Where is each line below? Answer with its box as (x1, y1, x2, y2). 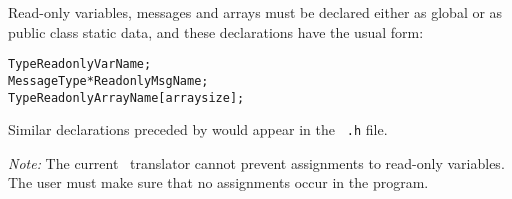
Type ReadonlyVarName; (8, 57, 152, 72)
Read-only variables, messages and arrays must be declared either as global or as (8, 2, 503, 22)
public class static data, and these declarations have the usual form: (8, 21, 424, 42)
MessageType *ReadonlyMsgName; (8, 73, 209, 88)
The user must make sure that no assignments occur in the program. (8, 172, 429, 193)
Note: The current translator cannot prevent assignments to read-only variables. (8, 152, 505, 173)
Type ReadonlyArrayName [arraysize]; (8, 90, 245, 105)
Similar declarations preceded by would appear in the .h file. (8, 119, 388, 140)
